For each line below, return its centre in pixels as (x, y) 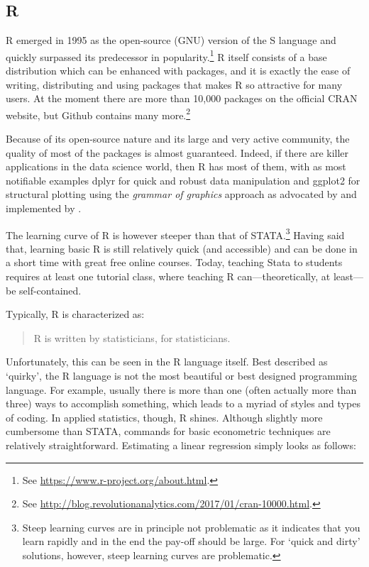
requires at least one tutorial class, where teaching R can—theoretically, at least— (184, 276)
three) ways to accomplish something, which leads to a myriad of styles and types (183, 403)
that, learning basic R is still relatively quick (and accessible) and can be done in (182, 248)
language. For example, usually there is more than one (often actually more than (181, 389)
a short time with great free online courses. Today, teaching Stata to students (174, 262)
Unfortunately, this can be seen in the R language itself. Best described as (167, 362)
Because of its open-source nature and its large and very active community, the (178, 139)
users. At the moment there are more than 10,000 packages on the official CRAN (182, 98)
